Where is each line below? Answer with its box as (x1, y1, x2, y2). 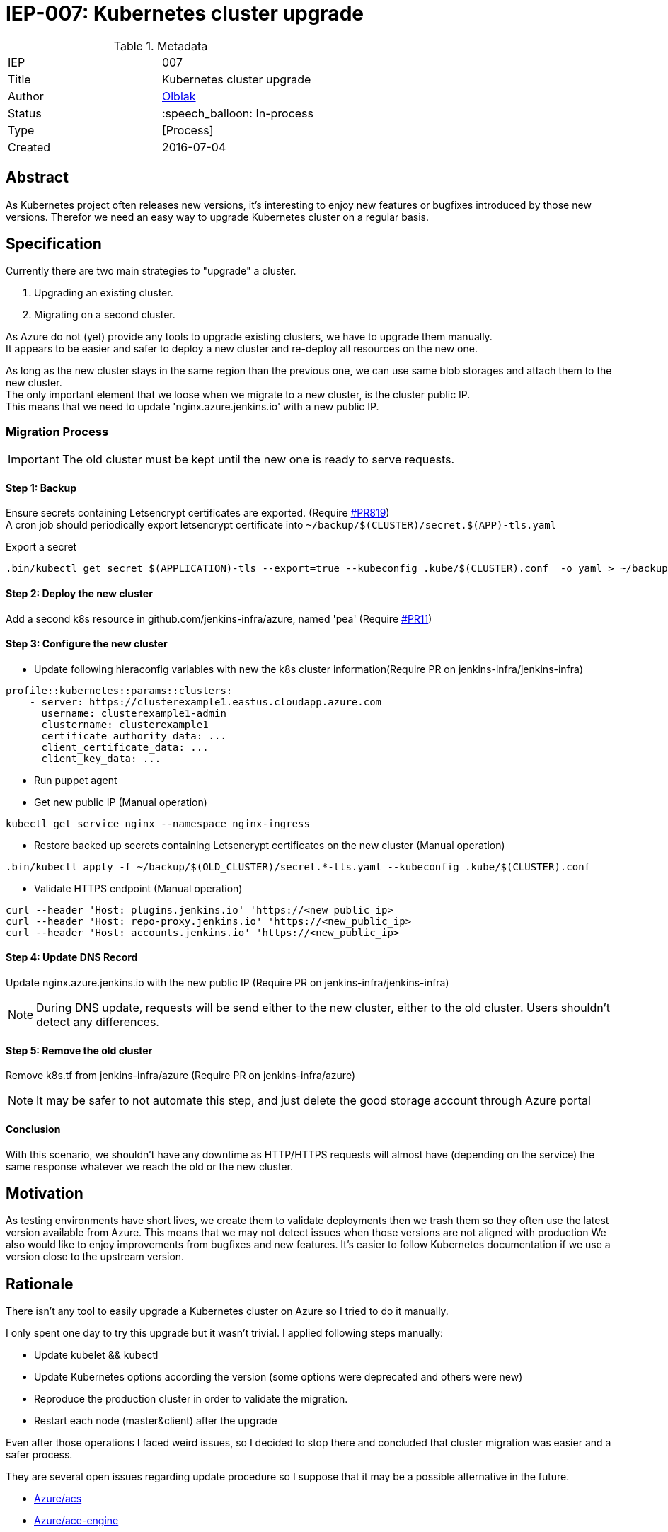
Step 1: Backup (6, 481, 76, 494)
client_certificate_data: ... (41, 741, 209, 753)
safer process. (6, 1449, 73, 1461)
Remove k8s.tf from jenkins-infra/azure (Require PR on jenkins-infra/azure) (6, 1069, 355, 1082)
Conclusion (6, 1122, 61, 1135)
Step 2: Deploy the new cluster (6, 587, 153, 600)
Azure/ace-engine (34, 1514, 119, 1527)
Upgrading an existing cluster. (34, 287, 173, 299)
